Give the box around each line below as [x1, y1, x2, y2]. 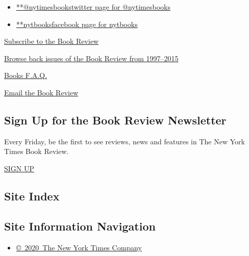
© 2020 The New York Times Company [16, 242, 142, 252]
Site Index [4, 188, 60, 203]
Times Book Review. [4, 146, 69, 157]
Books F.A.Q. [4, 70, 47, 81]
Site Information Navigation [4, 218, 156, 234]
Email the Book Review [4, 87, 79, 97]
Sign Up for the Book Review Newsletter [4, 112, 227, 127]
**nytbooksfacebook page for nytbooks [16, 18, 138, 29]
